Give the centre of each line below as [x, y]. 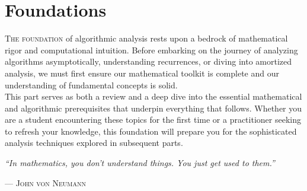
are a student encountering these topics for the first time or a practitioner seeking [153, 120]
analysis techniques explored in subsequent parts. [94, 143]
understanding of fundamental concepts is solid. [91, 85]
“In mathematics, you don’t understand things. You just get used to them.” [140, 163]
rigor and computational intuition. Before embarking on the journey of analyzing [151, 50]
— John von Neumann [45, 182]
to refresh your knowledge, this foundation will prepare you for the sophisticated [151, 131]
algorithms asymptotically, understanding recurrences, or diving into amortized [148, 61]
